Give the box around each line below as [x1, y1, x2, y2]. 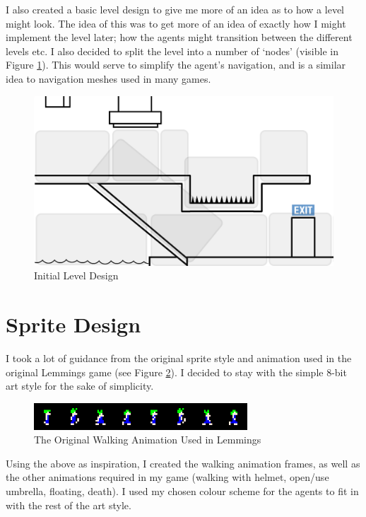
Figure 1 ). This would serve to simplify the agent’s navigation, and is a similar [6, 57, 346, 72]
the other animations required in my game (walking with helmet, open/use [6, 470, 329, 484]
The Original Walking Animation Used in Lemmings [34, 432, 261, 447]
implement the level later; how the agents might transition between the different [6, 30, 353, 45]
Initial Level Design [34, 268, 119, 283]
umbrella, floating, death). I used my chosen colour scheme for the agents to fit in [6, 483, 359, 498]
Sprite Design [6, 310, 141, 339]
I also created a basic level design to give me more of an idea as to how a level [6, 2, 344, 16]
